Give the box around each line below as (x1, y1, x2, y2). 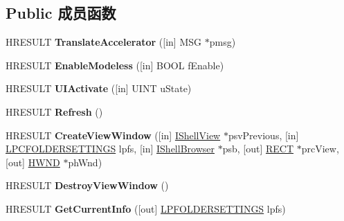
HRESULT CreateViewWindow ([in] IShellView (6, 127, 221, 142)
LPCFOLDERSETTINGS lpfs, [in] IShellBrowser (6, 141, 215, 156)
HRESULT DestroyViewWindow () (6, 178, 169, 193)
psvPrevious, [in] (228, 127, 299, 142)
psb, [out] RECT (222, 141, 294, 156)
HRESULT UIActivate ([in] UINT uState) (6, 81, 192, 96)
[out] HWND (6, 154, 60, 169)
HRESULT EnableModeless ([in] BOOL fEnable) (6, 58, 224, 72)
